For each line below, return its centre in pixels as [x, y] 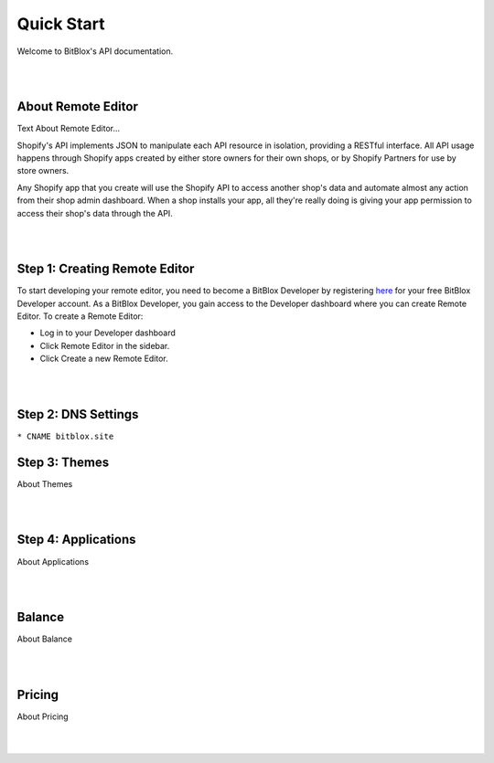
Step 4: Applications [76, 540]
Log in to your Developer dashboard [107, 333]
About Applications [53, 561]
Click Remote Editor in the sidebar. [105, 345]
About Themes [45, 483]
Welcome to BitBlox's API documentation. [95, 51]
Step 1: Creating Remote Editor [106, 269]
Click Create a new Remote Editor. [104, 359]
